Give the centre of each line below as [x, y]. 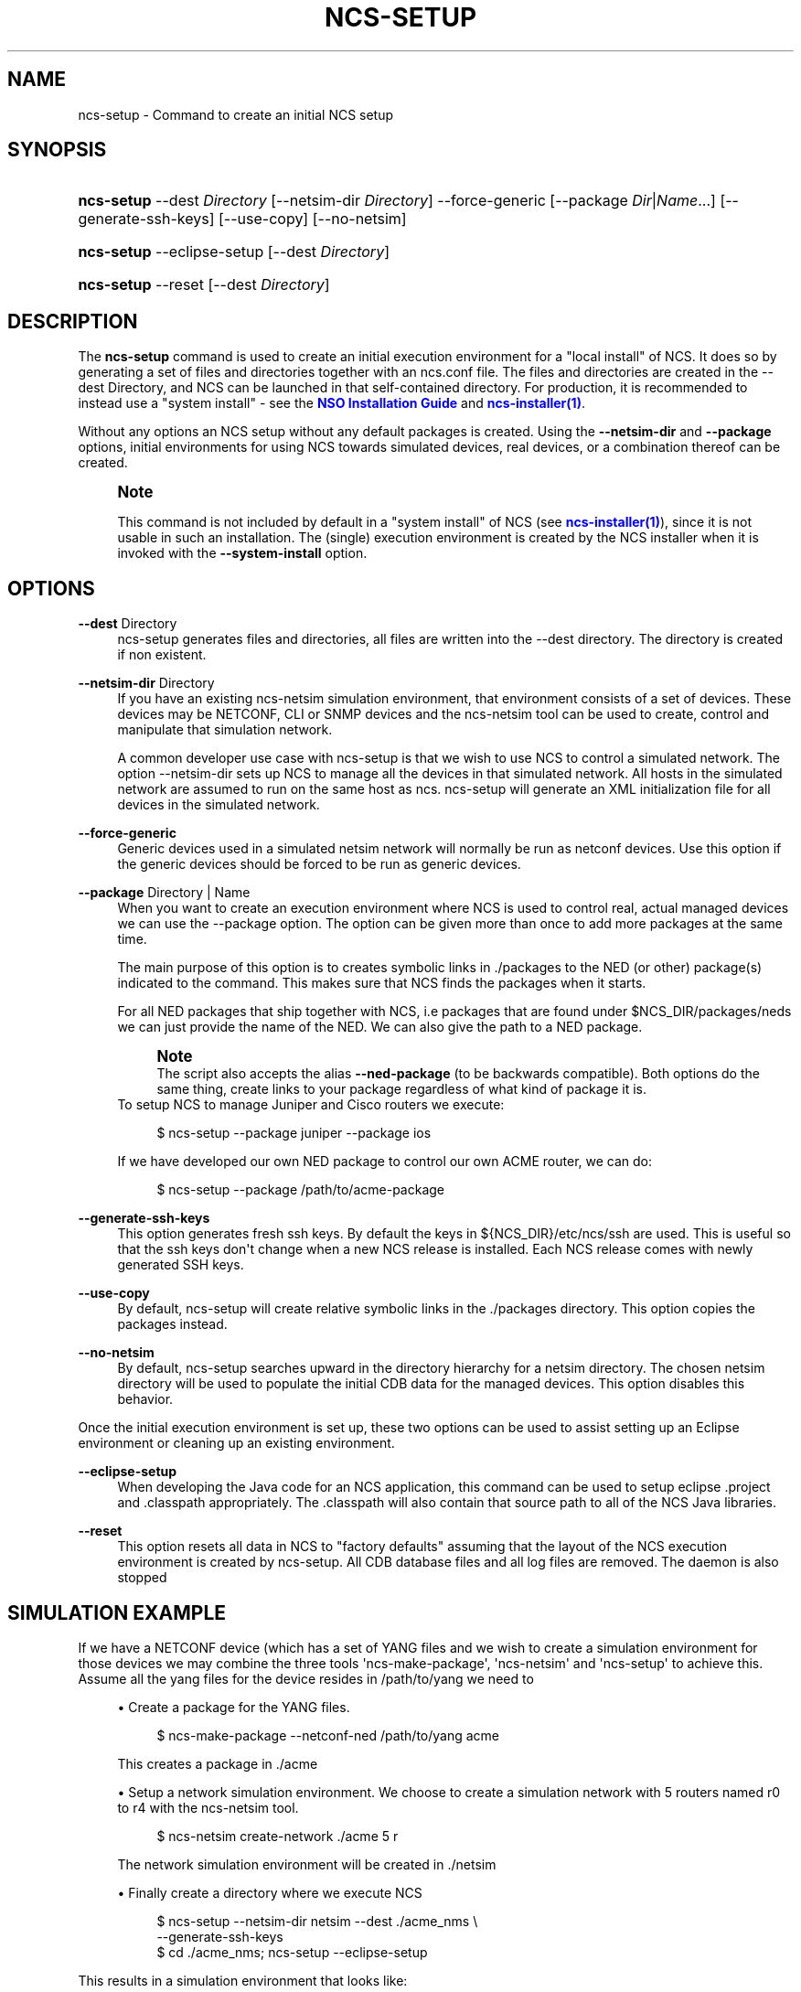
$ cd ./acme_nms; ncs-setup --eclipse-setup [292, 1952]
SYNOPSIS [57, 150]
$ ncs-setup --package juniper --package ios [294, 1133]
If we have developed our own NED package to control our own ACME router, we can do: [385, 1162]
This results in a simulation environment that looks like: [243, 1980]
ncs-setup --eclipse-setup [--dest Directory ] [234, 252]
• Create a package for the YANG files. [234, 1707]
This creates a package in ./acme [218, 1763]
